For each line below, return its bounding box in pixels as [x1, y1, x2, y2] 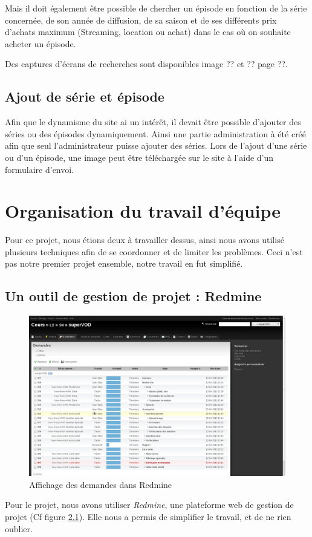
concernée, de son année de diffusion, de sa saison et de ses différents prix [5, 13, 277, 26]
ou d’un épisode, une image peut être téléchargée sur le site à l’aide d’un [5, 151, 274, 163]
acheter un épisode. [5, 37, 76, 50]
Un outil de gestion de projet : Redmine [5, 287, 262, 305]
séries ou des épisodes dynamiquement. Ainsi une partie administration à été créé [5, 127, 307, 140]
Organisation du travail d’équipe [5, 198, 281, 223]
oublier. [5, 522, 33, 535]
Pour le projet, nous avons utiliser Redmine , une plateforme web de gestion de [5, 498, 294, 511]
